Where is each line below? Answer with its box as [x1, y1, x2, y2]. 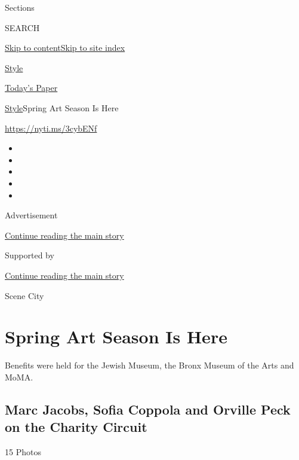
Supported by [5, 249, 54, 261]
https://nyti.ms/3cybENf [5, 121, 97, 134]
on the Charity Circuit [5, 418, 147, 436]
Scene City [5, 289, 44, 301]
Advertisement [5, 209, 58, 221]
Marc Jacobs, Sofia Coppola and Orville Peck [5, 400, 291, 418]
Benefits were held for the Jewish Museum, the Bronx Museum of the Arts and [5, 359, 294, 371]
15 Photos [5, 446, 41, 458]
